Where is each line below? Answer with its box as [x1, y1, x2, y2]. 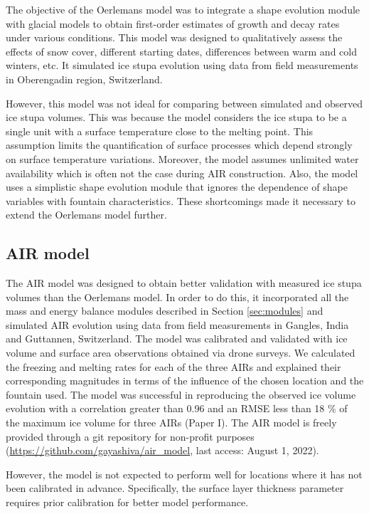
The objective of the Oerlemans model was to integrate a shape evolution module [6, 2, 360, 16]
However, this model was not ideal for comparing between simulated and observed [6, 95, 363, 110]
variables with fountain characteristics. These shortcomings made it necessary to [6, 193, 355, 208]
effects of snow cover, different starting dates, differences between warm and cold [6, 43, 357, 58]
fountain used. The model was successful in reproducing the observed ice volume [6, 387, 356, 402]
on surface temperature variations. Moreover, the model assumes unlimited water [6, 151, 359, 166]
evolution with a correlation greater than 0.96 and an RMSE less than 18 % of [6, 401, 348, 416]
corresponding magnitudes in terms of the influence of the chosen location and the [6, 373, 364, 388]
